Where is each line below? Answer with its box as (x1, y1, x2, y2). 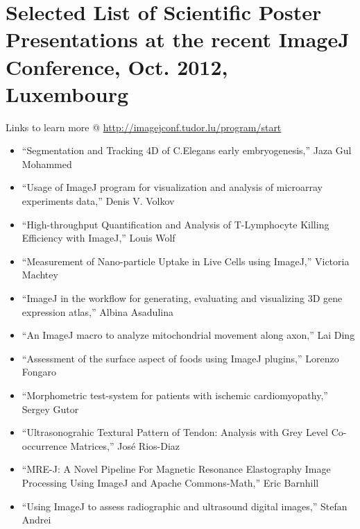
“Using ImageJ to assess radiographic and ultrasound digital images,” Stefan (22, 498, 348, 513)
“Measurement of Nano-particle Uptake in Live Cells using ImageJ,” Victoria (22, 253, 350, 268)
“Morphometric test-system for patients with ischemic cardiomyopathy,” (22, 388, 328, 402)
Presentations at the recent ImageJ (6, 25, 350, 53)
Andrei (22, 512, 51, 527)
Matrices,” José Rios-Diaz (70, 438, 180, 453)
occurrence (22, 438, 67, 453)
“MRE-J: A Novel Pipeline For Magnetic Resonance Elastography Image (22, 462, 331, 476)
